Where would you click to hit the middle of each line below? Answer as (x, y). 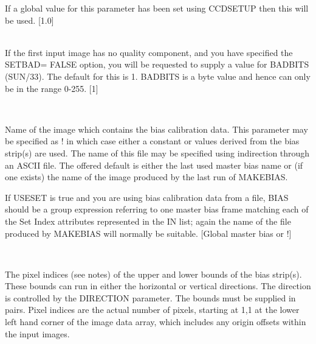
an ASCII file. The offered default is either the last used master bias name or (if (154, 165)
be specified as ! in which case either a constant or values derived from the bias (152, 141)
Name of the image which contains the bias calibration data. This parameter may (156, 129)
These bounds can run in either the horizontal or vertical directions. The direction (158, 286)
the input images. (37, 333)
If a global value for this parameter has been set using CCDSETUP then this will (157, 8)
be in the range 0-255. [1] (52, 88)
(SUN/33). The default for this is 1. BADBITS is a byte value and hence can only (158, 76)
